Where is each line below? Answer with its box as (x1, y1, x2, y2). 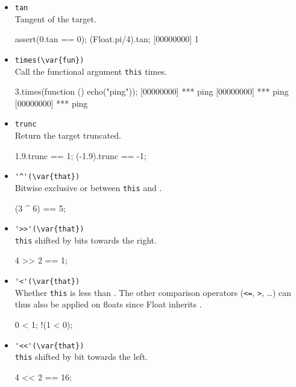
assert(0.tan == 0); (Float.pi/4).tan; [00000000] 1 (14, 33, 199, 45)
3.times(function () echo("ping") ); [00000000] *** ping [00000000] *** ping (14, 85, 289, 98)
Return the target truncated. (14, 129, 121, 141)
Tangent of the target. (14, 12, 96, 25)
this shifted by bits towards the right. (14, 233, 157, 246)
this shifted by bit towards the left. (14, 350, 148, 363)
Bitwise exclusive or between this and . (14, 181, 162, 193)
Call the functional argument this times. (14, 64, 167, 77)
